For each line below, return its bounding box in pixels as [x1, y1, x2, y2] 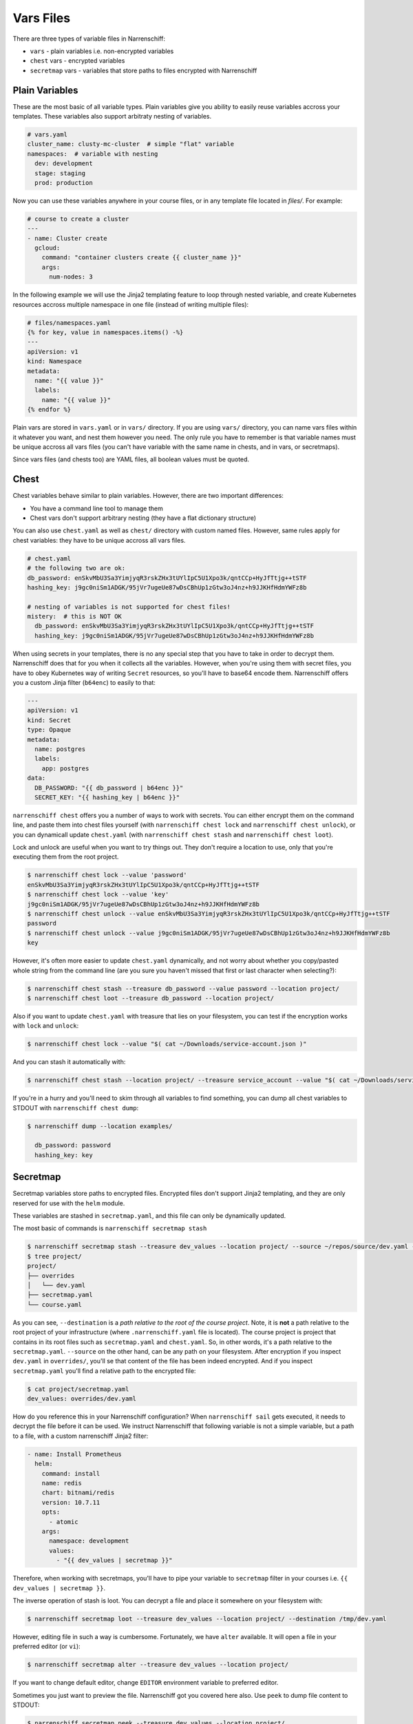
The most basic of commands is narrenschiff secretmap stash [12, 1224, 207, 1232]
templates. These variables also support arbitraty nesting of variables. [12, 112, 212, 121]
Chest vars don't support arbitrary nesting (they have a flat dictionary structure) [30, 514, 257, 522]
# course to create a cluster [27, 214, 129, 223]
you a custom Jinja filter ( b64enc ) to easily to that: [12, 679, 156, 687]
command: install [41, 1470, 100, 1477]
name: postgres [34, 745, 86, 753]
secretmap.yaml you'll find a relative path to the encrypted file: [12, 1366, 196, 1375]
